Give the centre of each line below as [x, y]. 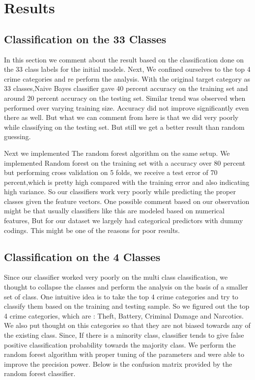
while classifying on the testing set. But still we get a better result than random [124, 127]
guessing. [17, 136]
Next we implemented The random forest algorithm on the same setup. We [117, 153]
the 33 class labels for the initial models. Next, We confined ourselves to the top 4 [127, 69]
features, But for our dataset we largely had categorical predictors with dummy [124, 220]
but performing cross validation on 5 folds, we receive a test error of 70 [111, 172]
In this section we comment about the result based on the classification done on [124, 59]
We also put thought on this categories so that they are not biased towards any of [127, 325]
